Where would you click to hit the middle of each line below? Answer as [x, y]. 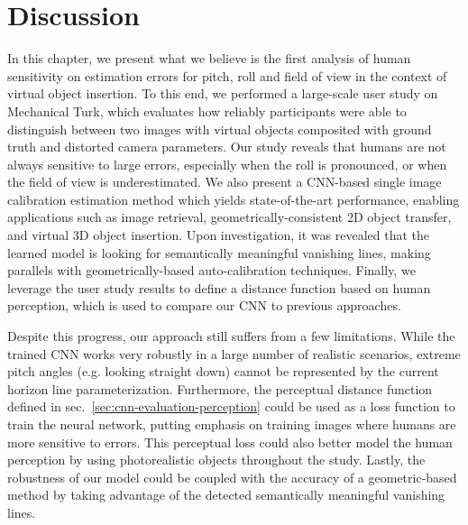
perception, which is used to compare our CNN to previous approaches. [204, 305]
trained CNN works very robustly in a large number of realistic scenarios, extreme [234, 353]
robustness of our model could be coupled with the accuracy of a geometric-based [232, 477]
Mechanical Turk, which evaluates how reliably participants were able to [207, 111]
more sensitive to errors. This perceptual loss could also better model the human [230, 442]
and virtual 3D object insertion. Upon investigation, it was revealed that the [219, 235]
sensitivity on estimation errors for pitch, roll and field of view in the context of [227, 75]
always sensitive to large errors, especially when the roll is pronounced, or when [227, 164]
